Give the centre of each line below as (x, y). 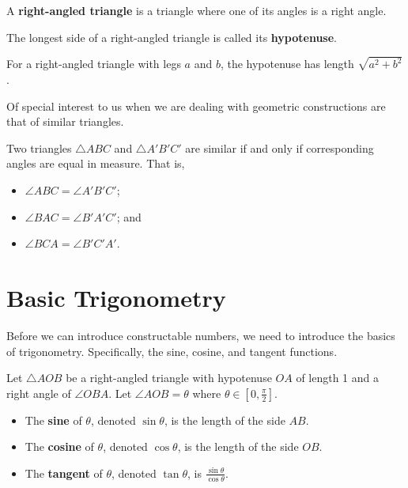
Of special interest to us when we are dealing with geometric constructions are (196, 106)
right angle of (39, 393)
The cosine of (59, 446)
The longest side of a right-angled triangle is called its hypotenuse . (172, 37)
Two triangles (39, 148)
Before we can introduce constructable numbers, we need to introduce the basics (201, 335)
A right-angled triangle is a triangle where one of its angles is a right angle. (196, 10)
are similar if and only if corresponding (280, 148)
